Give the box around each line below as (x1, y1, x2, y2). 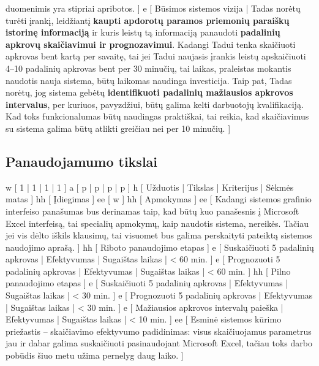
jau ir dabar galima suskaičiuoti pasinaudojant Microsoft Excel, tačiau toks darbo (6, 337, 312, 349)
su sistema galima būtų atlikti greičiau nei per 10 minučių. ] (6, 121, 231, 134)
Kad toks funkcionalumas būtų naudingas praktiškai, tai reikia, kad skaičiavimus (6, 110, 309, 123)
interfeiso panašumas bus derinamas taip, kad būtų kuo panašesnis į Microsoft (6, 204, 299, 217)
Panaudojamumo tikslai (6, 151, 158, 170)
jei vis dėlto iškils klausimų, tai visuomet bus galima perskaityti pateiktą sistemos (6, 229, 312, 242)
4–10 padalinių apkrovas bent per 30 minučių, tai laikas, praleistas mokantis (6, 61, 291, 74)
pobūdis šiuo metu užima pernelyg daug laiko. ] (6, 349, 184, 362)
